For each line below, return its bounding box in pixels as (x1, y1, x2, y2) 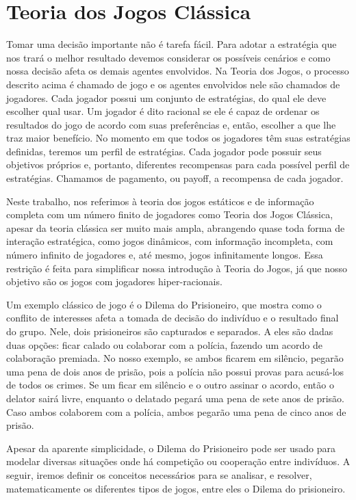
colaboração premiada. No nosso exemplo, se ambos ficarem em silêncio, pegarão (6, 351, 344, 365)
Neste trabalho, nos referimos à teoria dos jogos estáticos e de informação (6, 194, 314, 208)
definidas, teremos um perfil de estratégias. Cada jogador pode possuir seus (6, 144, 322, 158)
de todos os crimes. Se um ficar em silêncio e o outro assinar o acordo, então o (6, 378, 334, 392)
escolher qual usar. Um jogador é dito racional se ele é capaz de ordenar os (6, 104, 320, 118)
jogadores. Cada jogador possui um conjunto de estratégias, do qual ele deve (6, 90, 327, 105)
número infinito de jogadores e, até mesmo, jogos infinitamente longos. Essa (6, 248, 323, 262)
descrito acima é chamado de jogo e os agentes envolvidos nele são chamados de (6, 77, 340, 91)
